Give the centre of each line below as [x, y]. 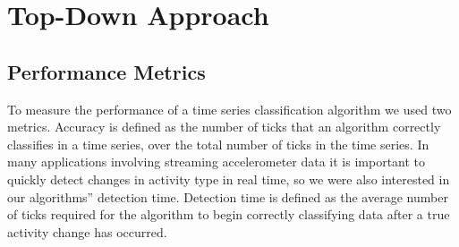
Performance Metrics [106, 71]
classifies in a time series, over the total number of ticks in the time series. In [218, 144]
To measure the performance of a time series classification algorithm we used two [229, 109]
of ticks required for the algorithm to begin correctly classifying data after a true [229, 214]
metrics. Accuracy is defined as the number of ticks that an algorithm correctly [224, 127]
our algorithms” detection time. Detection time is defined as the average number [228, 196]
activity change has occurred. [87, 231]
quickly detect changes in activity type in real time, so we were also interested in [229, 179]
